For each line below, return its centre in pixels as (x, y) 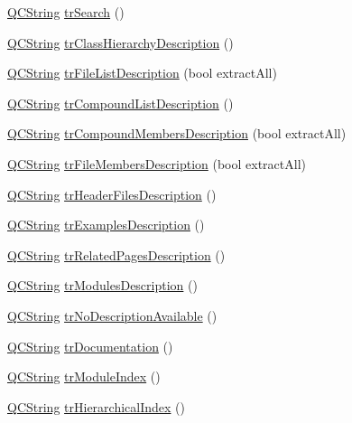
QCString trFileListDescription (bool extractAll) (142, 73)
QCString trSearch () (66, 12)
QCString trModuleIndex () (84, 376)
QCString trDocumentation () (90, 346)
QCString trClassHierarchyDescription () (120, 42)
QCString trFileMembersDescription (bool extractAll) (157, 163)
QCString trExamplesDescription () (106, 225)
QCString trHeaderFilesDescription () (112, 194)
